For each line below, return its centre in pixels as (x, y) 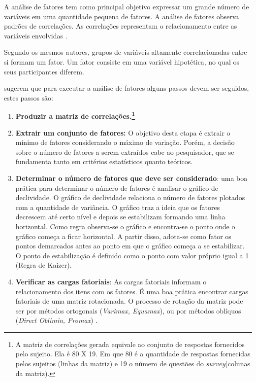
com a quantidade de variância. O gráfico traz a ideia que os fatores (118, 207)
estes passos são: (29, 97)
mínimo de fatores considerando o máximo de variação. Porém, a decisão (125, 142)
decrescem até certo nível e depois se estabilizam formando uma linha (120, 217)
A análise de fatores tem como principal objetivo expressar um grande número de (127, 6)
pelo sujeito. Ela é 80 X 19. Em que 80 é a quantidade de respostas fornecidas (133, 354)
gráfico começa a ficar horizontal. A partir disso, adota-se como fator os (123, 236)
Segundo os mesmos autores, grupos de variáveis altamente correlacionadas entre (126, 52)
